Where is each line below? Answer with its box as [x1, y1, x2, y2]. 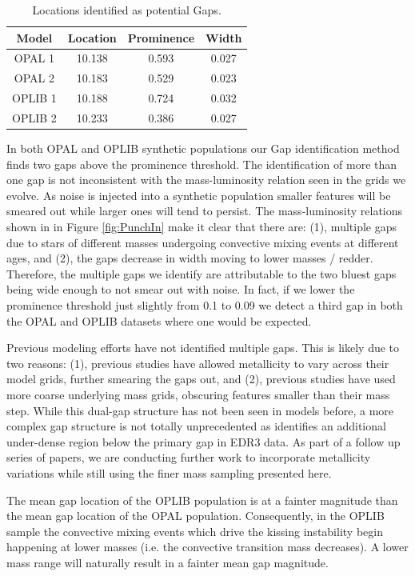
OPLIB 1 [12, 90, 57, 106]
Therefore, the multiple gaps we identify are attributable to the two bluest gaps [6, 265, 397, 282]
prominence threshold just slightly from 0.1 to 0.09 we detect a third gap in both [6, 297, 403, 313]
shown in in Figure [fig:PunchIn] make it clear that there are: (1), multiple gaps [6, 218, 397, 235]
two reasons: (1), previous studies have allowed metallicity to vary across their [6, 354, 389, 371]
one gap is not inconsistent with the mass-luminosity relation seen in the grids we [6, 171, 406, 188]
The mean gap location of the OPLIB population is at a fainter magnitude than [6, 491, 398, 508]
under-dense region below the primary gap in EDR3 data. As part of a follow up [6, 433, 401, 450]
